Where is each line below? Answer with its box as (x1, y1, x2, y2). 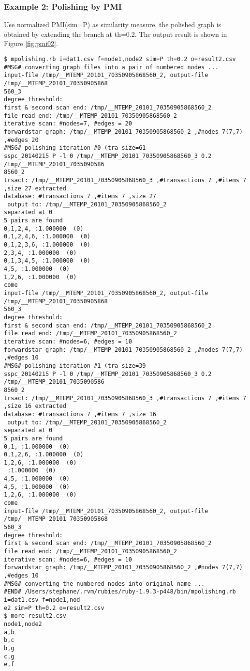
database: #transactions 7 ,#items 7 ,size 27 (4, 193, 156, 200)
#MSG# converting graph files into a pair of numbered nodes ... (4, 63, 219, 71)
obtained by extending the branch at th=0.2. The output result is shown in (4, 29, 227, 39)
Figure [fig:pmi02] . (4, 38, 58, 48)
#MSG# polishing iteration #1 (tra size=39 (4, 362, 146, 369)
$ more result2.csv (4, 612, 66, 620)
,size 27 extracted (4, 185, 66, 192)
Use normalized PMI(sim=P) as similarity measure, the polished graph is (4, 19, 221, 30)
